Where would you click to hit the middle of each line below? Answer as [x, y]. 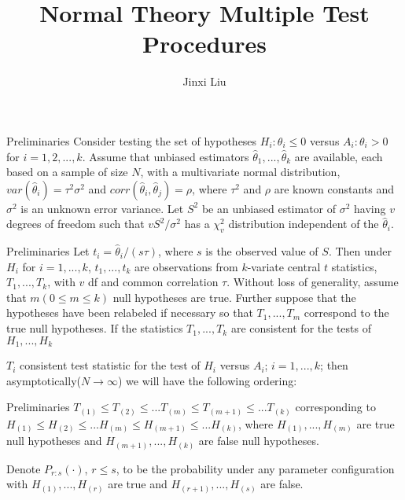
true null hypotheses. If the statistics [95, 328]
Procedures [204, 44]
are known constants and [334, 188]
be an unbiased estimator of [269, 208]
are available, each [339, 156]
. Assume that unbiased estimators [166, 156]
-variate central [284, 266]
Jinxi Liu [204, 81]
